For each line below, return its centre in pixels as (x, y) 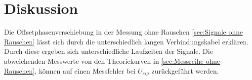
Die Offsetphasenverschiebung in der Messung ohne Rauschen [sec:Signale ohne (124, 32)
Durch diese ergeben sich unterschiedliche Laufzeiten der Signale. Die (108, 51)
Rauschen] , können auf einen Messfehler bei (70, 70)
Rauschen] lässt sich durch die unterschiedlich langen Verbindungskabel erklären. (126, 41)
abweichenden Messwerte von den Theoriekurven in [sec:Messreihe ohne (112, 60)
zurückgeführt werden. (185, 70)
